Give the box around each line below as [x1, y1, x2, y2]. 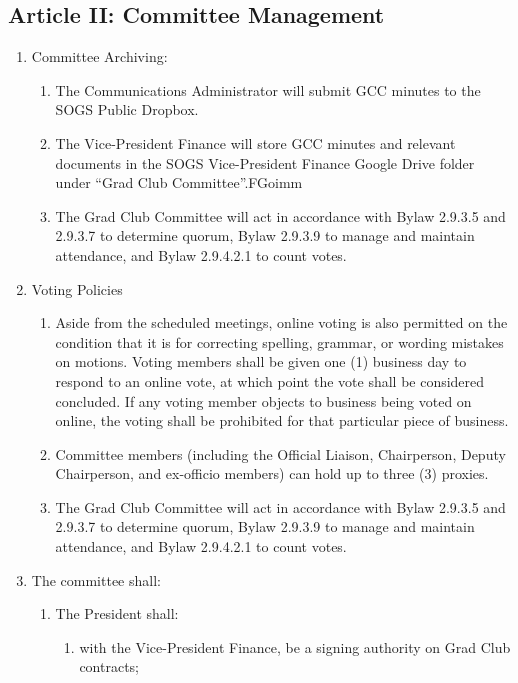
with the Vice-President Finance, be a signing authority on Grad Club [79, 636, 511, 657]
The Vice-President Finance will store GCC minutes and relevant [55, 132, 456, 153]
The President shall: [55, 603, 179, 624]
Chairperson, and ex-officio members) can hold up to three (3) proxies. [55, 463, 489, 484]
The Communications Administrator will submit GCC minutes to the [55, 79, 481, 100]
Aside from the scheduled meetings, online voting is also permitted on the [55, 312, 508, 333]
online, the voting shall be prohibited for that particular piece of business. [55, 410, 509, 431]
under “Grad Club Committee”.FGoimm [55, 172, 303, 193]
